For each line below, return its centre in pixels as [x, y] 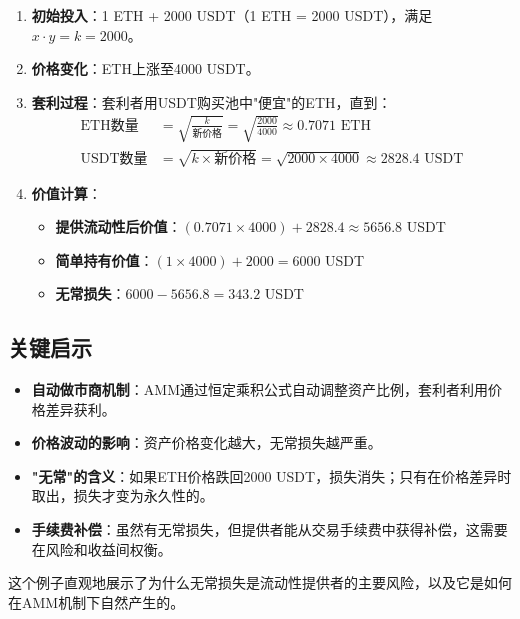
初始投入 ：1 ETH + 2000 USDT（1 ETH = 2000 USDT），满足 [232, 15]
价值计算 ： [66, 192]
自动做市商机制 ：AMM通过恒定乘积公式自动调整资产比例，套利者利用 [259, 389]
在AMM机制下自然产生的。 [96, 601]
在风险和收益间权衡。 [101, 548]
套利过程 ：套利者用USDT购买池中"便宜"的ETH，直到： [211, 101]
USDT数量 [114, 158]
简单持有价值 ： [104, 259]
